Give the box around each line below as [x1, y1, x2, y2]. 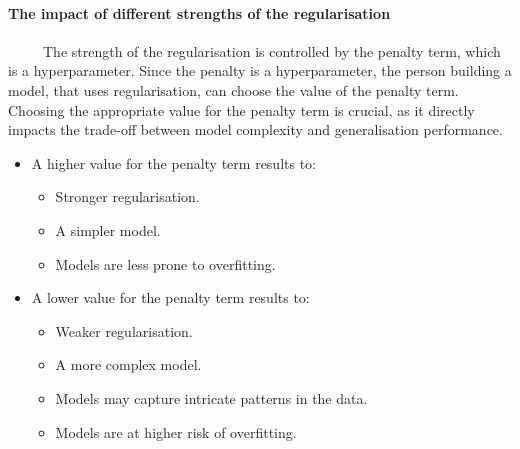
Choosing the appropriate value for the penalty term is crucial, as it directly [8, 99, 475, 120]
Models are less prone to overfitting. [55, 253, 276, 274]
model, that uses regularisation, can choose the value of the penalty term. [8, 79, 459, 100]
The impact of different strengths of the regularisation [8, 2, 391, 23]
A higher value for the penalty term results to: [31, 152, 316, 173]
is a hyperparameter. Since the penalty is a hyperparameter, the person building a [8, 60, 512, 81]
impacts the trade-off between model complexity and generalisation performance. [8, 119, 503, 140]
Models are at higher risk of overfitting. [55, 421, 297, 442]
